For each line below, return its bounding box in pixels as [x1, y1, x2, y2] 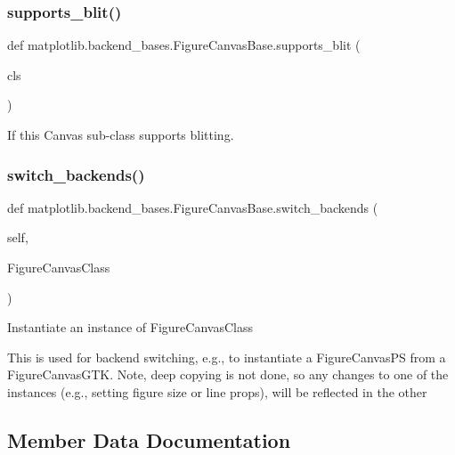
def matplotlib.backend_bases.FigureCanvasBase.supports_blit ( [7, 36, 361, 54]
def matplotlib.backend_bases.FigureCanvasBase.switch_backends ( [7, 198, 378, 216]
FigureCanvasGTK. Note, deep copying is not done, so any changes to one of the [7, 365, 449, 384]
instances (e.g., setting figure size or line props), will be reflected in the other [7, 382, 427, 401]
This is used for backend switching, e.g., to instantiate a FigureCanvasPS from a [7, 347, 446, 366]
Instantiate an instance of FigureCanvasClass [7, 318, 253, 337]
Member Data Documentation [7, 426, 291, 453]
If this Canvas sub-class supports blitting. [7, 126, 234, 143]
